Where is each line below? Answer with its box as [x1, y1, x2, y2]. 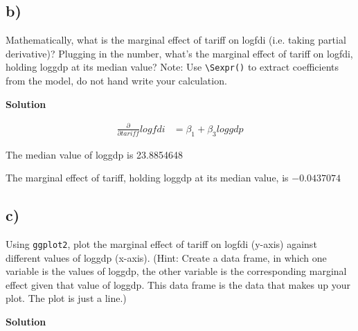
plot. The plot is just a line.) [6, 291, 127, 305]
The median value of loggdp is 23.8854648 [6, 147, 183, 161]
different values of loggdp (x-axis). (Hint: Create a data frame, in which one [6, 250, 327, 265]
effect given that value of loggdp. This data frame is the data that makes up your [6, 277, 351, 292]
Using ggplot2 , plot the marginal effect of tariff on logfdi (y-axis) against [6, 236, 317, 251]
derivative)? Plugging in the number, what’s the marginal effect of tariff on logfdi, [6, 46, 353, 60]
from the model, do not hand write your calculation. [6, 73, 227, 88]
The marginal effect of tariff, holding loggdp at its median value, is [6, 170, 289, 185]
